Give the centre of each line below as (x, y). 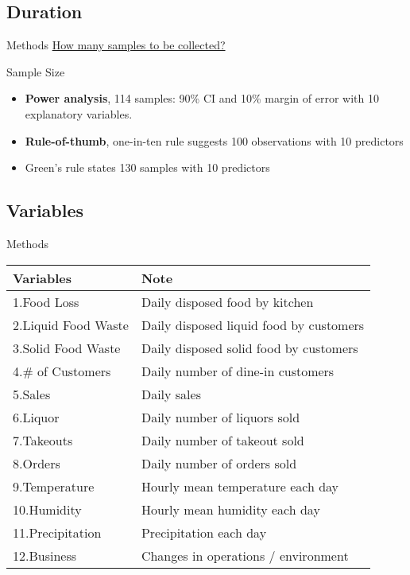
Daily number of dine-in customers (238, 371)
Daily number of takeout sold (222, 440)
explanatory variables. (79, 113)
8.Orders (37, 463)
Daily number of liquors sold (220, 417)
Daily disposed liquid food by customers (253, 324)
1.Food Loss (46, 301)
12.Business (45, 555)
